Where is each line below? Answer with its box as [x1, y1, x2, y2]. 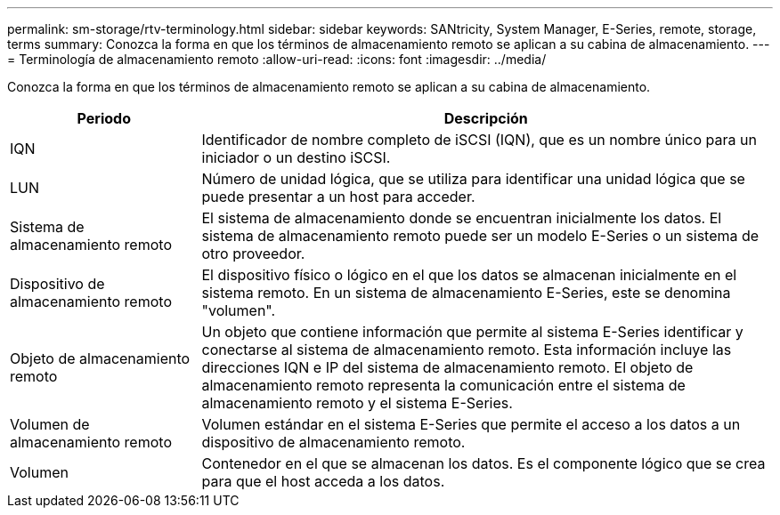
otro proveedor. [201, 245, 305, 262]
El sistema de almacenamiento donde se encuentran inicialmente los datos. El [201, 209, 722, 227]
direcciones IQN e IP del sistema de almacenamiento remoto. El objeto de [201, 358, 694, 376]
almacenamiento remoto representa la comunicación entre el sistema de [201, 376, 686, 394]
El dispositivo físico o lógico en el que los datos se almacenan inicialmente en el [201, 266, 737, 284]
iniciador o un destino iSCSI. [201, 149, 391, 166]
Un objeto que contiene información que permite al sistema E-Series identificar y [201, 323, 743, 341]
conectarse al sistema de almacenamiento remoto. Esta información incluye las [201, 341, 732, 358]
